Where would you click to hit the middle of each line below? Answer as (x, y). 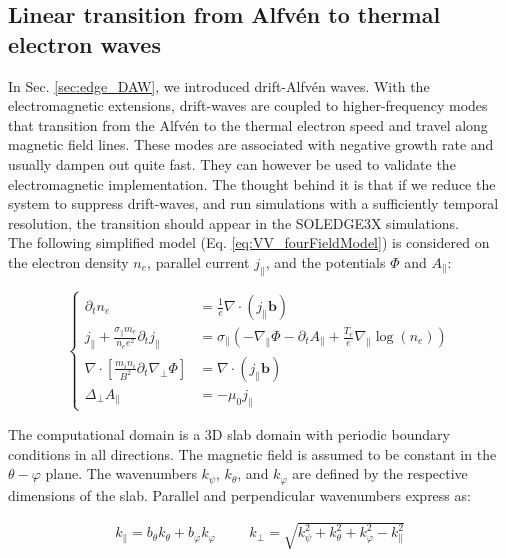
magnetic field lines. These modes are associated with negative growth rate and (251, 144)
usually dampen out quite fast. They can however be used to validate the (232, 163)
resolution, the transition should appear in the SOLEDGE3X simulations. (234, 222)
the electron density (68, 261)
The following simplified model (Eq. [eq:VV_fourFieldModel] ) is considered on (249, 242)
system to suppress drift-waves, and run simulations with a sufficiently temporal (253, 203)
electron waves (84, 43)
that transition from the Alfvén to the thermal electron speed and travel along (248, 124)
